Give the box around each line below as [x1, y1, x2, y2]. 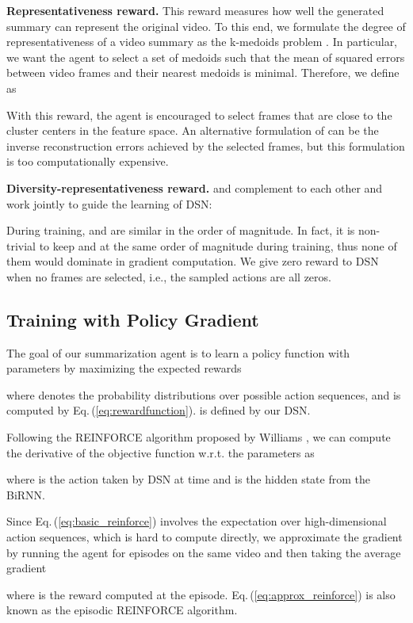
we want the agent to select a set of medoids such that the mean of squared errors [6, 48, 405, 65]
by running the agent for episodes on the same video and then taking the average [6, 544, 401, 560]
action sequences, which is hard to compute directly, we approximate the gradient [6, 529, 403, 545]
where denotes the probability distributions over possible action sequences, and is [6, 386, 401, 403]
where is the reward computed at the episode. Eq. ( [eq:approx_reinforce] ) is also [6, 586, 396, 602]
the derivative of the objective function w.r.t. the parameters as [6, 444, 315, 461]
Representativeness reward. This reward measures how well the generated [6, 2, 384, 18]
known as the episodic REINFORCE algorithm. [6, 602, 238, 618]
